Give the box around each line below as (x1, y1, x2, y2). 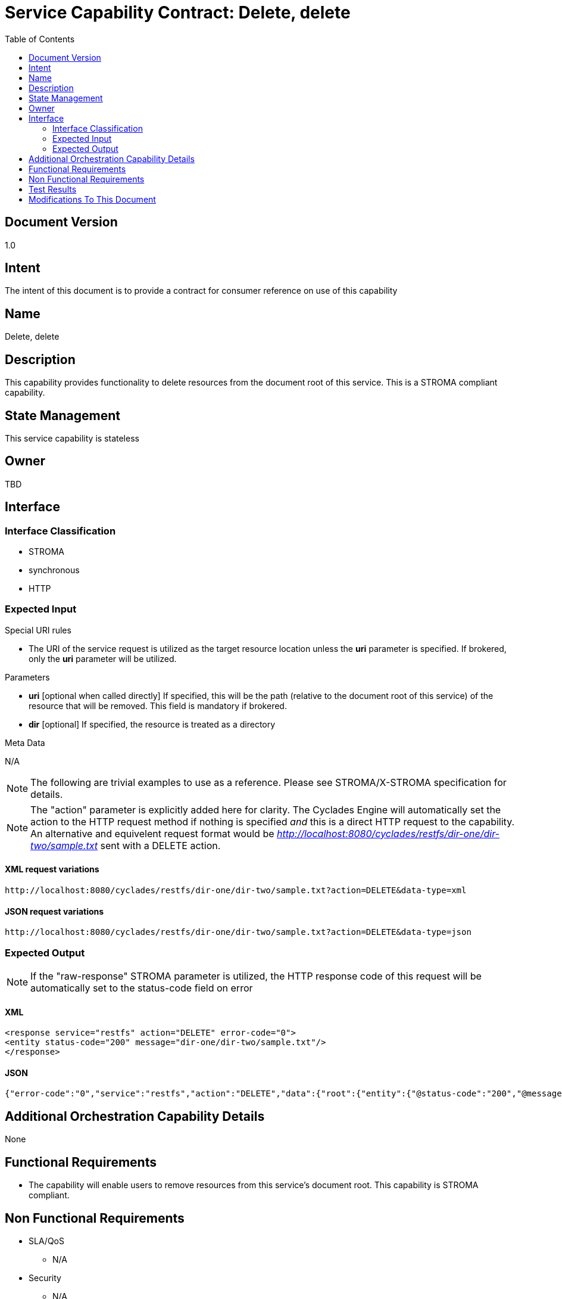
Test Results (29, 184, 77, 194)
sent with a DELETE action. (100, 839, 221, 852)
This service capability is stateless (5, 433, 139, 443)
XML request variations (5, 864, 99, 875)
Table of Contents (5, 33, 75, 44)
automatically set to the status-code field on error (30, 981, 253, 994)
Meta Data (5, 737, 45, 748)
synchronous (29, 565, 80, 576)
